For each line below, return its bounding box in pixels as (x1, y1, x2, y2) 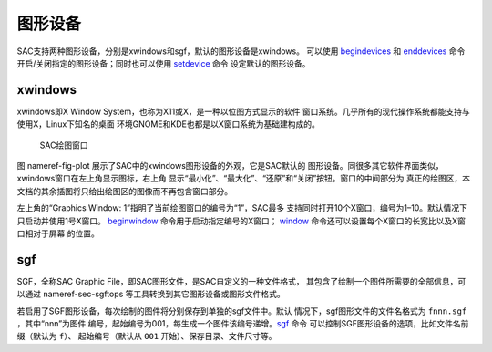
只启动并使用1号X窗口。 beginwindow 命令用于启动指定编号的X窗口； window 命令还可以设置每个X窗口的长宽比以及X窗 (16, 215, 466, 226)
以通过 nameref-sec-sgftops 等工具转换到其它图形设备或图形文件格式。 (16, 288, 286, 300)
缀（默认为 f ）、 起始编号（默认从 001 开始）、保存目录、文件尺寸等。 (16, 331, 277, 342)
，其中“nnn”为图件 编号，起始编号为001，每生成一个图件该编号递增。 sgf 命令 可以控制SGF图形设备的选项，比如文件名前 (16, 318, 469, 329)
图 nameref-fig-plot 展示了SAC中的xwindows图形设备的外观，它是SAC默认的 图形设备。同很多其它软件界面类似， (16, 160, 444, 171)
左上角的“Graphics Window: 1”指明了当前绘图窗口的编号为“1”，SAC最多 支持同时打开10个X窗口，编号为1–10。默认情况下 (16, 202, 468, 213)
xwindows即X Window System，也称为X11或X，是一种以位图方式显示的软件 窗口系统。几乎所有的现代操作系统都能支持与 (16, 106, 470, 117)
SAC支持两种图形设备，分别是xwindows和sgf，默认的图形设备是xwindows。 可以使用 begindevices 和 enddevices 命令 (16, 46, 466, 57)
